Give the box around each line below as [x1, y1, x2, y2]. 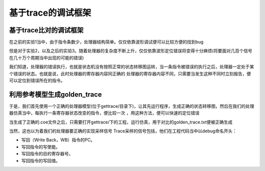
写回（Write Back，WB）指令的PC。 [21, 137, 95, 143]
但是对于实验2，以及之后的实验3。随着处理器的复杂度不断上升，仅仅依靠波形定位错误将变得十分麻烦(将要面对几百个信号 [9, 48, 253, 54]
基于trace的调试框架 [9, 7, 91, 18]
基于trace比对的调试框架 [9, 26, 84, 34]
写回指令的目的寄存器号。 [21, 151, 73, 157]
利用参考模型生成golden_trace [9, 90, 102, 98]
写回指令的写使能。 [21, 144, 60, 149]
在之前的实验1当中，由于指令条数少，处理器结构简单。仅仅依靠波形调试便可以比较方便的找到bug [9, 39, 204, 45]
